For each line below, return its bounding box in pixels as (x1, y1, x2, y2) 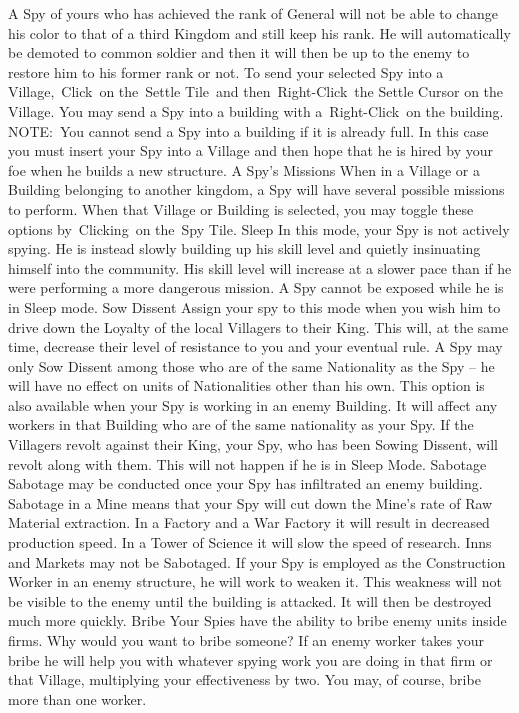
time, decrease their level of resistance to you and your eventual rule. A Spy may (8, 336, 503, 357)
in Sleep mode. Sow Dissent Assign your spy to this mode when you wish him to (8, 296, 501, 317)
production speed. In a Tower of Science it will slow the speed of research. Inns (8, 532, 492, 553)
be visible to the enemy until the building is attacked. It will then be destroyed (8, 590, 492, 611)
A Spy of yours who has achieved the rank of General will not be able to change (8, 3, 498, 23)
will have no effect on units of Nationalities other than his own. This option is (8, 375, 485, 396)
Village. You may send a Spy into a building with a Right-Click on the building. (8, 100, 504, 121)
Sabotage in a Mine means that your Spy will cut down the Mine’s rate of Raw (8, 492, 493, 513)
